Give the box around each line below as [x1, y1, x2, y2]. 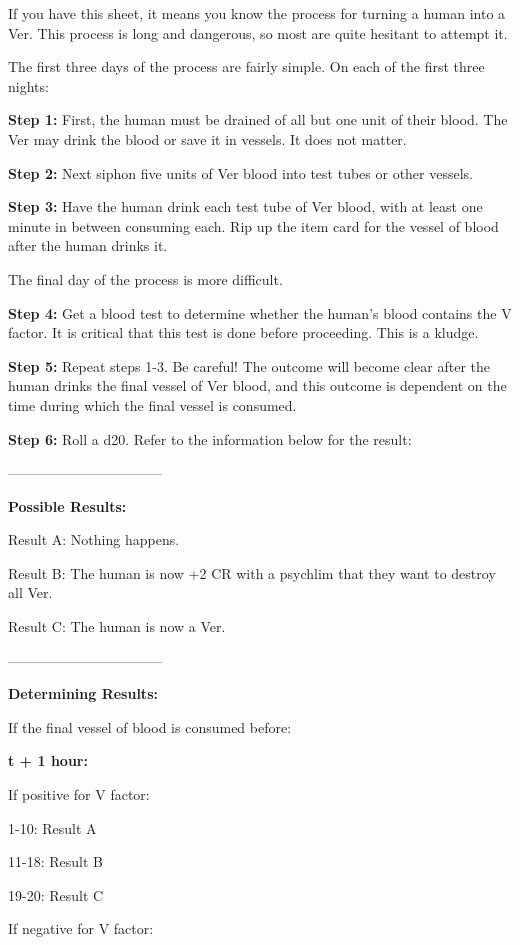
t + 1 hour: [8, 750, 88, 771]
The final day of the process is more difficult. [8, 268, 283, 289]
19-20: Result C [8, 884, 104, 905]
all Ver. [8, 582, 53, 603]
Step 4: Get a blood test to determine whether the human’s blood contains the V [8, 302, 512, 323]
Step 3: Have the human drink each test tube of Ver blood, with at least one [8, 196, 483, 217]
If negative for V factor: [8, 918, 154, 939]
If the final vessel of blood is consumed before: [8, 716, 292, 737]
